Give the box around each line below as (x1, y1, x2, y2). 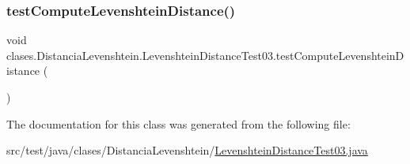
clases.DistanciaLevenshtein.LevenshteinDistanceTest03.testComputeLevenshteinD (6, 47, 404, 63)
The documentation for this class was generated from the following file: (6, 115, 351, 132)
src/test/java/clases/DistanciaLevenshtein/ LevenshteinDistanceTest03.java (6, 142, 368, 158)
